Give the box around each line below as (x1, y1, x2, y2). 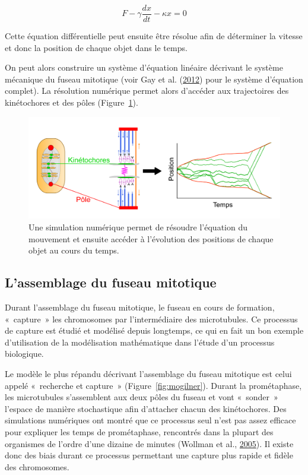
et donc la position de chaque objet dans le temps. (5, 41, 188, 53)
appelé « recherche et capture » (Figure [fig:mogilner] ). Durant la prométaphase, (5, 379, 302, 391)
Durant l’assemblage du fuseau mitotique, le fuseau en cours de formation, (5, 301, 275, 313)
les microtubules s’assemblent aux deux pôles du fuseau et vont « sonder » (5, 391, 278, 403)
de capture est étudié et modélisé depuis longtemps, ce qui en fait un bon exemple (5, 324, 304, 337)
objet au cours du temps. (28, 244, 119, 256)
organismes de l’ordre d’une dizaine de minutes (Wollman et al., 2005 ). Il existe (5, 437, 294, 449)
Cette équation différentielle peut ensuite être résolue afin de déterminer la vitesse (5, 30, 303, 42)
